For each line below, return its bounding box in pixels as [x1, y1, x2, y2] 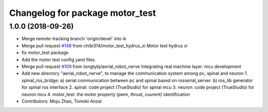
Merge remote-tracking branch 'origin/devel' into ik [21, 36, 127, 42]
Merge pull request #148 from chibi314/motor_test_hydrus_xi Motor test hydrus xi [21, 43, 188, 49]
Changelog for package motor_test [9, 7, 156, 18]
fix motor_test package [21, 50, 69, 56]
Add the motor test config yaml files [21, 56, 95, 62]
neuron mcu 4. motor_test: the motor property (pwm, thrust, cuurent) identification [21, 91, 191, 97]
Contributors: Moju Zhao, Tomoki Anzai [21, 98, 102, 104]
